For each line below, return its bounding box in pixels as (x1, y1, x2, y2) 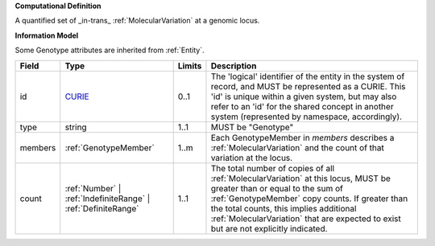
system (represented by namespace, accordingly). (210, 111, 403, 122)
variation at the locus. (210, 152, 293, 163)
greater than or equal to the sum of (210, 182, 344, 194)
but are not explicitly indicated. (210, 223, 328, 234)
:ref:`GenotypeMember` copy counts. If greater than (210, 193, 408, 204)
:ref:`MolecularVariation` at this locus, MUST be (210, 173, 391, 184)
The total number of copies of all (210, 162, 334, 174)
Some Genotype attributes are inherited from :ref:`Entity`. (14, 45, 205, 55)
